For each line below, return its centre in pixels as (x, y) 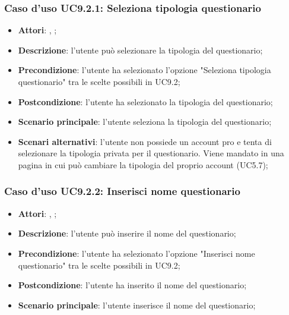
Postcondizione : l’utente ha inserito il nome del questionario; (132, 285)
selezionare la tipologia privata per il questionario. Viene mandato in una (151, 153)
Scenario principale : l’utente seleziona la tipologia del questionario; (145, 122)
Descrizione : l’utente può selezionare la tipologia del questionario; (140, 50)
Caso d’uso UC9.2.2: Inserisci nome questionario (122, 191)
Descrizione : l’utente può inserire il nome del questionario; (127, 233)
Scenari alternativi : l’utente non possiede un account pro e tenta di (145, 141)
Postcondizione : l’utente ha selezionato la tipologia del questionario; (145, 101)
